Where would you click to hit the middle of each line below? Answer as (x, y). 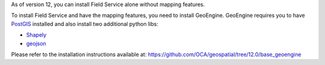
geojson (36, 43)
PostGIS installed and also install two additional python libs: (85, 23)
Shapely (36, 35)
